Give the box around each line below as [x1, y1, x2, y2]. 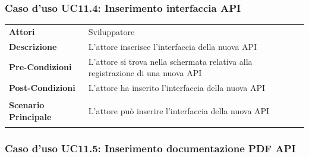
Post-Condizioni [9, 81, 75, 94]
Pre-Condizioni [9, 61, 72, 73]
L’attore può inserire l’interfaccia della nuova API [88, 104, 270, 117]
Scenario [9, 99, 45, 111]
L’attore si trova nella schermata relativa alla [88, 55, 253, 67]
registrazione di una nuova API [88, 67, 202, 79]
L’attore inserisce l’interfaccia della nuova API [88, 40, 257, 52]
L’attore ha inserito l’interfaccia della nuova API [88, 81, 266, 94]
